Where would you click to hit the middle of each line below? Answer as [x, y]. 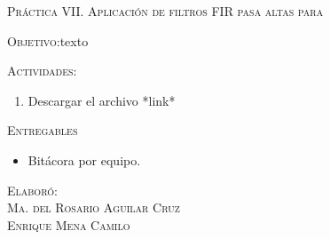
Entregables [43, 130]
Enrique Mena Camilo [69, 224]
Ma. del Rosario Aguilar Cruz [94, 207]
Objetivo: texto [48, 40]
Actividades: [42, 71]
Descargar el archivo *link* [102, 100]
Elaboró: [32, 190]
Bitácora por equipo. [84, 159]
